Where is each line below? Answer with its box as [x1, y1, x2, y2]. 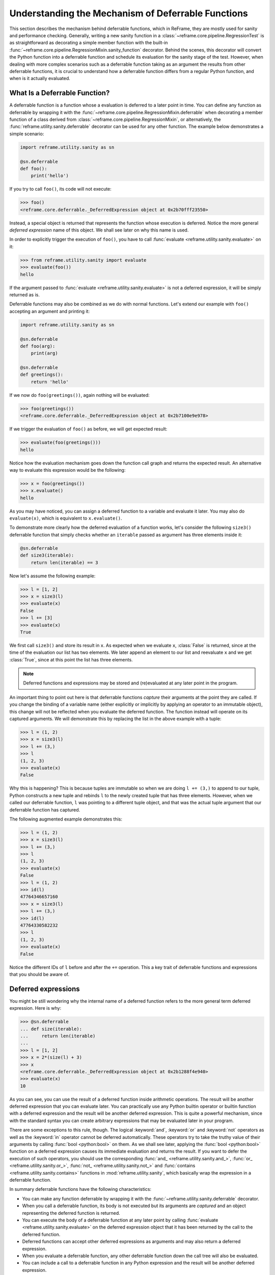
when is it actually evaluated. [9, 75, 71, 82]
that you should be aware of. [9, 971, 70, 977]
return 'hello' [31, 379, 69, 385]
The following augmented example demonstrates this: [9, 816, 122, 822]
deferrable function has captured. [9, 806, 80, 813]
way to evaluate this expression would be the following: [9, 467, 126, 473]
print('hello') [31, 173, 69, 178]
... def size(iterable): [20, 1026, 82, 1032]
